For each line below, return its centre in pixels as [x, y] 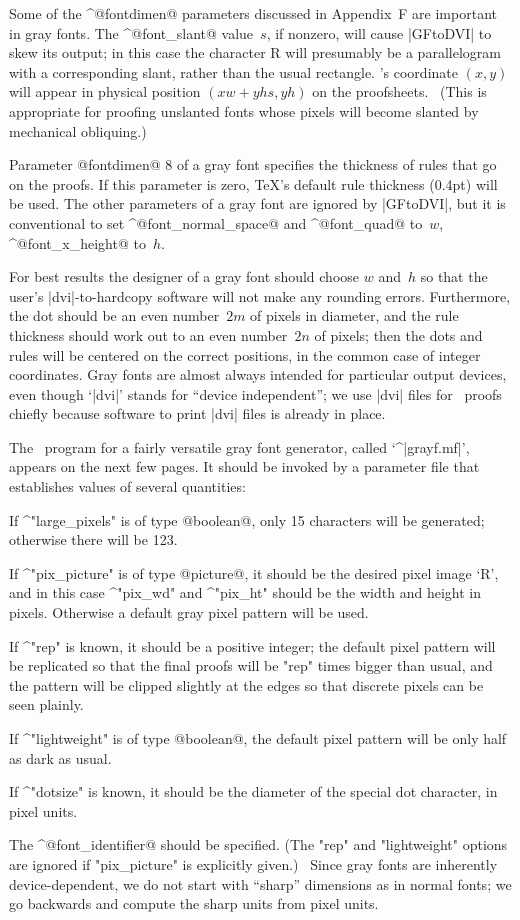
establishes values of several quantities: [127, 486]
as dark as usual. [60, 757]
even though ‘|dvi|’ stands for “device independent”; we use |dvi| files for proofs [255, 393]
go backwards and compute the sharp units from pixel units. [194, 903]
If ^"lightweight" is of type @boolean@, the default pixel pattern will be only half [258, 738]
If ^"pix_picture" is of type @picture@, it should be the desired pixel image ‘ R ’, [254, 572]
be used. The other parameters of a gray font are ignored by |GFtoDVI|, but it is [257, 203]
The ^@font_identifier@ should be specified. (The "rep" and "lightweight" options [258, 844]
